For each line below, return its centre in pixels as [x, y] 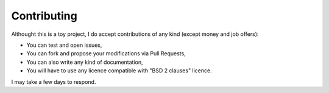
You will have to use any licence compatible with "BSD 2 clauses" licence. [119, 71]
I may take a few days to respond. [54, 81]
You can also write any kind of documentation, [85, 62]
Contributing [44, 16]
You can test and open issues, [64, 45]
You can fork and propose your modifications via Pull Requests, [106, 53]
